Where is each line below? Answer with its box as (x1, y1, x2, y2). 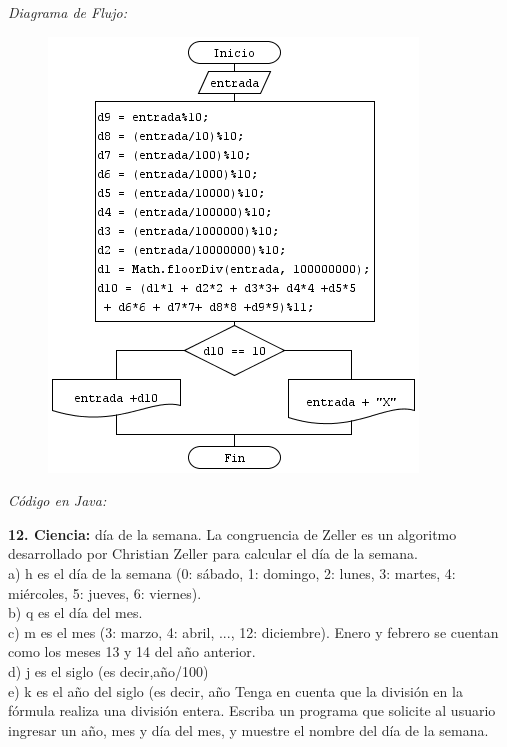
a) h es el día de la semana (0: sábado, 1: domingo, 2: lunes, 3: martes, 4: (8, 562, 456, 583)
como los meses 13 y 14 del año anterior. (8, 641, 256, 662)
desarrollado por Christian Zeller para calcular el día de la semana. (8, 543, 419, 564)
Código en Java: (8, 490, 107, 511)
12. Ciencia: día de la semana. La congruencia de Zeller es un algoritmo (8, 523, 457, 544)
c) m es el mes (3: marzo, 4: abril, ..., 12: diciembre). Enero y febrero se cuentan (8, 621, 499, 642)
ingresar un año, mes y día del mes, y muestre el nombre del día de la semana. (8, 719, 489, 740)
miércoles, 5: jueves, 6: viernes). (8, 582, 202, 603)
